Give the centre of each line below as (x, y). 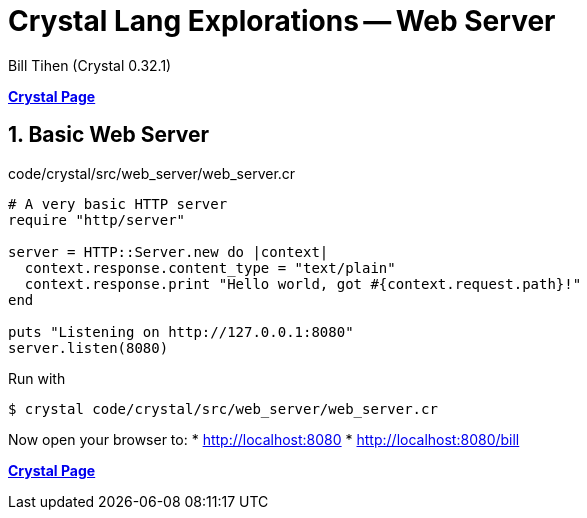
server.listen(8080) (88, 347)
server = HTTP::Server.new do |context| (168, 251)
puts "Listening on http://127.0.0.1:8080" (181, 331)
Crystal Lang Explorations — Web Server (282, 21)
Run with (37, 378)
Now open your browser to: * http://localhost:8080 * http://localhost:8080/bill (264, 439)
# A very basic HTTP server (118, 203)
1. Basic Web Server (109, 135)
